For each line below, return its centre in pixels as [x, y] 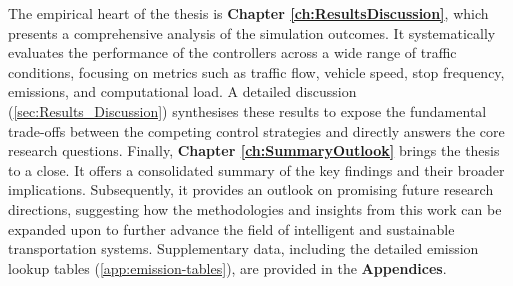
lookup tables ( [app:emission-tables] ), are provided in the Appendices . [227, 267]
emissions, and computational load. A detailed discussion [182, 91]
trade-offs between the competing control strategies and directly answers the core [256, 130]
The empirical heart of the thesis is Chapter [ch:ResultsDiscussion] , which [248, 13]
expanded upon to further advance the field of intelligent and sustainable [231, 228]
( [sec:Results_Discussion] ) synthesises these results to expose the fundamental [247, 110]
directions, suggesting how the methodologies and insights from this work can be [255, 208]
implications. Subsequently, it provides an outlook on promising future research [251, 189]
